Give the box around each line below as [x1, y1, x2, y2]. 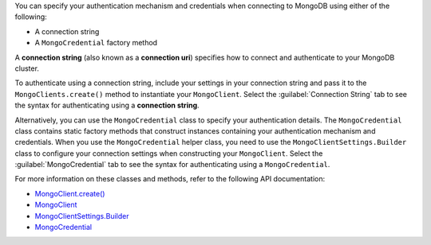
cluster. [14, 64, 40, 73]
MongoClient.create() [34, 189, 105, 198]
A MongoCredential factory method [34, 38, 158, 48]
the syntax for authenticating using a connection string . [14, 100, 200, 111]
